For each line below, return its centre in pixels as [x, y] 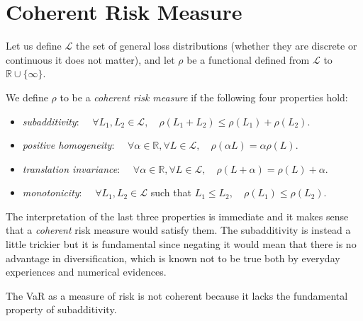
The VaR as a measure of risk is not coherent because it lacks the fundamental [177, 295]
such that [171, 192]
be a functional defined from [248, 59]
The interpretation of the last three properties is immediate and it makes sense [177, 216]
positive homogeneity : [68, 145]
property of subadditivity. [61, 309]
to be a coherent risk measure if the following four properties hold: [204, 97]
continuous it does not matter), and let [90, 59]
